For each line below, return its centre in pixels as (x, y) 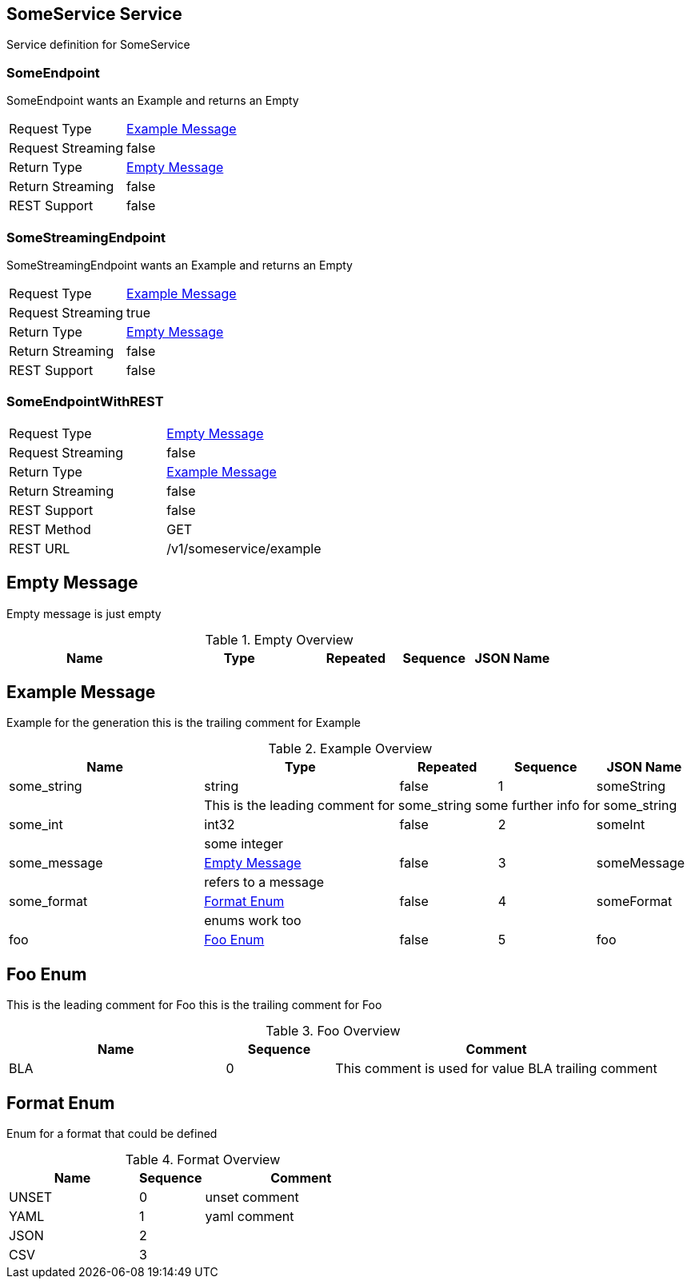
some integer (244, 844)
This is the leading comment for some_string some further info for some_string (441, 806)
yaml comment (250, 1217)
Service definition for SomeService (98, 45)
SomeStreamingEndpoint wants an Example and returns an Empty (180, 265)
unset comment (252, 1197)
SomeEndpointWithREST (85, 402)
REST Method (50, 529)
